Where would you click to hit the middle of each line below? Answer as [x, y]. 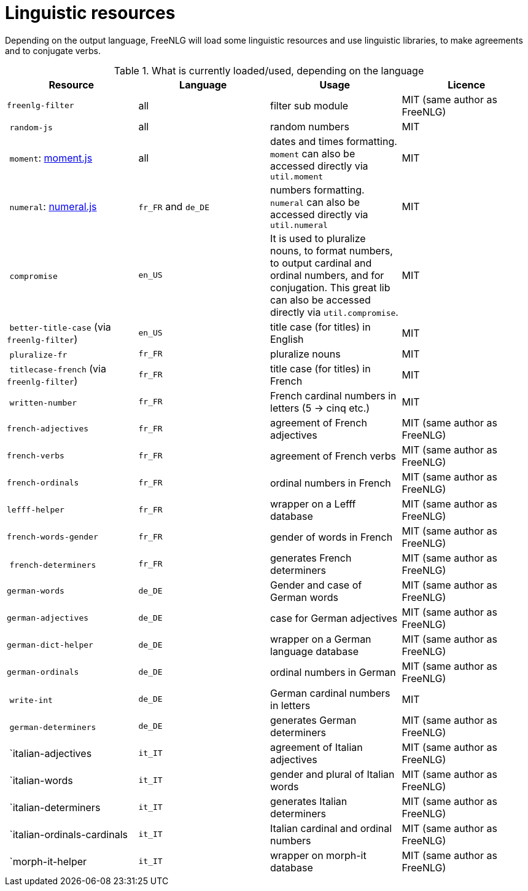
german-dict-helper [50, 645]
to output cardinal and [321, 263]
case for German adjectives [334, 618]
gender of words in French [332, 537]
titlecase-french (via [58, 368]
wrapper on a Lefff [313, 504]
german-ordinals [43, 672]
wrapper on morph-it [318, 855]
